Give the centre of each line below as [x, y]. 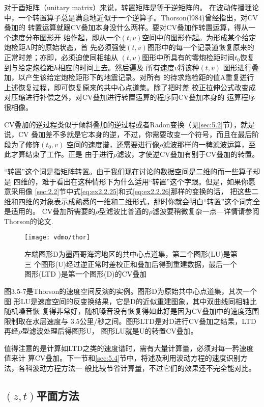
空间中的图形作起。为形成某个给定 [199, 37]
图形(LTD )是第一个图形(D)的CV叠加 [86, 274]
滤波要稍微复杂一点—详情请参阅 [206, 211]
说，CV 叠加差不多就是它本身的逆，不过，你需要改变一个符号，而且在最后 [128, 134]
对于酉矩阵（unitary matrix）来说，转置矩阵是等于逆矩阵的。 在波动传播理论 [131, 7]
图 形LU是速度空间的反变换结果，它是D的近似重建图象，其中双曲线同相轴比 [130, 301]
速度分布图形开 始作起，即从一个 [66, 37]
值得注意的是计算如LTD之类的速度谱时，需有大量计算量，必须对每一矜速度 [129, 348]
